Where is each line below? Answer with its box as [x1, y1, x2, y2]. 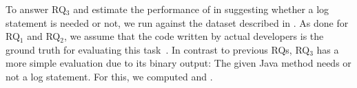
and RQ [27, 29, 61, 43]
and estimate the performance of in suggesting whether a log [73, 2, 329, 16]
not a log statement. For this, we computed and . [6, 69, 213, 83]
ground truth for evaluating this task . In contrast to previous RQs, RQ [6, 42, 310, 56]
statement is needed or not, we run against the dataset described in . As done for [6, 15, 349, 30]
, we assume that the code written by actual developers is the [63, 29, 324, 43]
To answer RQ [6, 2, 66, 16]
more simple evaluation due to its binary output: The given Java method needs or [6, 56, 351, 70]
